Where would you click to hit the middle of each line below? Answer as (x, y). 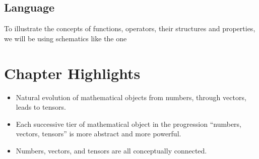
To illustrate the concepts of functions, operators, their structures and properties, (130, 28)
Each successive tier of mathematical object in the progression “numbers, (129, 124)
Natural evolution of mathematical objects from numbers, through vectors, (131, 97)
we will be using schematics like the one (66, 38)
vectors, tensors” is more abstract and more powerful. (99, 134)
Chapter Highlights (72, 73)
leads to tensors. (41, 107)
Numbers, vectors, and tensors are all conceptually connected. (111, 150)
